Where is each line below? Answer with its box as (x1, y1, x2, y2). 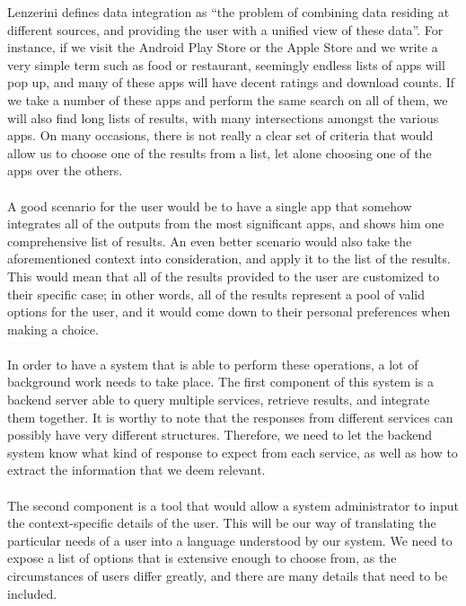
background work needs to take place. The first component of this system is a (7, 372, 434, 391)
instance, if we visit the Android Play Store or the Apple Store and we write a (7, 38, 438, 57)
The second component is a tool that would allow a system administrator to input (7, 495, 459, 514)
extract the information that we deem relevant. (7, 460, 266, 479)
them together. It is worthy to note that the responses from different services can (7, 407, 453, 426)
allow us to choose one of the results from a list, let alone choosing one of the (7, 143, 432, 162)
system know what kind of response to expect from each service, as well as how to (7, 442, 458, 461)
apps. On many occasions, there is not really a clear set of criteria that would (7, 126, 434, 145)
